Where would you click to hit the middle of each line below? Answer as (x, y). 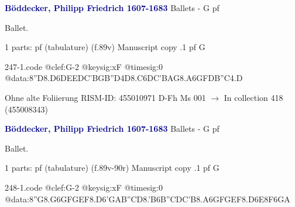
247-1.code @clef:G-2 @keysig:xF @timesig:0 (84, 66)
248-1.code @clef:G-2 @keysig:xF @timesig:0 (84, 187)
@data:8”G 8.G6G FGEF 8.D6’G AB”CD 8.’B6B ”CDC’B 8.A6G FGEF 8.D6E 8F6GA (147, 199)
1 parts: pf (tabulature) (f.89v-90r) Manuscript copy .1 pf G (112, 168)
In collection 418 (253, 97)
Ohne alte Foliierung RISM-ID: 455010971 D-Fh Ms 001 (105, 97)
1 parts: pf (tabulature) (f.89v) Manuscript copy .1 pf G (105, 47)
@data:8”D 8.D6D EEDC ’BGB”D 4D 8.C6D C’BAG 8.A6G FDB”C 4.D (124, 78)
